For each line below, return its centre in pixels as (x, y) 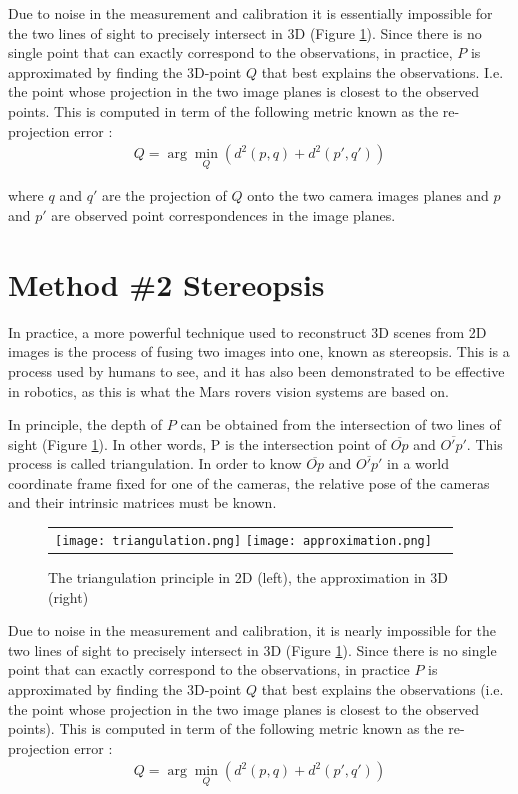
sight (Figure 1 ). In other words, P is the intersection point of (197, 443)
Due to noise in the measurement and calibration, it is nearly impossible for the (252, 630)
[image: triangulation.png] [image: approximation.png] (243, 540)
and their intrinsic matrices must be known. (142, 502)
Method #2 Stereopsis (166, 283)
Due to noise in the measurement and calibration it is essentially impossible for (250, 13)
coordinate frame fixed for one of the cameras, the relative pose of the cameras (249, 482)
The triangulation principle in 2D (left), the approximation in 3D (248, 576)
